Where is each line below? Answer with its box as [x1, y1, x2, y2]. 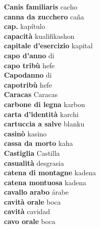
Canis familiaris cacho [4, 1, 77, 11]
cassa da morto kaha [4, 138, 73, 148]
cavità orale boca [4, 196, 61, 207]
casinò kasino [4, 128, 47, 138]
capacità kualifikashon [4, 30, 75, 41]
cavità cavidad [4, 206, 50, 217]
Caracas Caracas [4, 89, 58, 100]
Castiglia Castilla [4, 147, 60, 158]
